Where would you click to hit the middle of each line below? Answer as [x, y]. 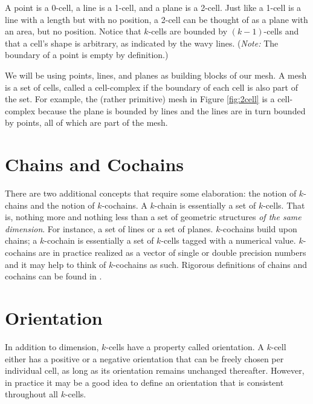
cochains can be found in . [53, 276]
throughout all [31, 394]
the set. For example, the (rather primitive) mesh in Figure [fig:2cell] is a [140, 99]
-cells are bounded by [188, 31]
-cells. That [284, 205]
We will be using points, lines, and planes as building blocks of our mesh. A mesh [156, 75]
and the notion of [63, 205]
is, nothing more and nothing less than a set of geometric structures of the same [153, 217]
